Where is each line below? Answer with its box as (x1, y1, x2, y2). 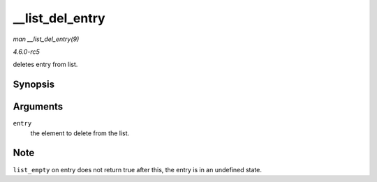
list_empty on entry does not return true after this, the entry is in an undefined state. (13, 165, 262, 174)
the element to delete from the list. (30, 129, 130, 137)
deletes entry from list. (13, 60, 78, 69)
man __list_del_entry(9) (13, 35, 80, 43)
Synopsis (13, 79, 55, 91)
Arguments (13, 101, 64, 113)
